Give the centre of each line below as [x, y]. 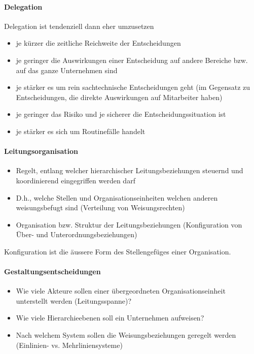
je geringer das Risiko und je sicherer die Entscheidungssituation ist [121, 114]
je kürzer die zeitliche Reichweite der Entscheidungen [98, 43]
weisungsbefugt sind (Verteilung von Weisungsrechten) [100, 207]
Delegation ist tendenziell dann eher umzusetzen [79, 26]
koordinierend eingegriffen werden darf [76, 180]
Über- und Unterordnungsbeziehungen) [77, 234]
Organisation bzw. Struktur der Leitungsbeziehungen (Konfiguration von [129, 224]
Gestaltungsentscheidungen [52, 271]
